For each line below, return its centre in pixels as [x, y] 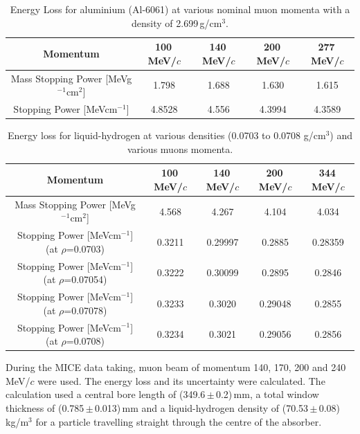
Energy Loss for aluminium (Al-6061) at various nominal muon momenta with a [180, 9]
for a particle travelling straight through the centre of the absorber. [179, 421]
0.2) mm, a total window [267, 394]
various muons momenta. [180, 148]
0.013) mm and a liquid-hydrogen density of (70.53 [201, 408]
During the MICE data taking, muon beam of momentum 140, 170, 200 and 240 [176, 367]
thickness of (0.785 [45, 408]
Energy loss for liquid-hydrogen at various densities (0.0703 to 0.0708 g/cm [166, 135]
